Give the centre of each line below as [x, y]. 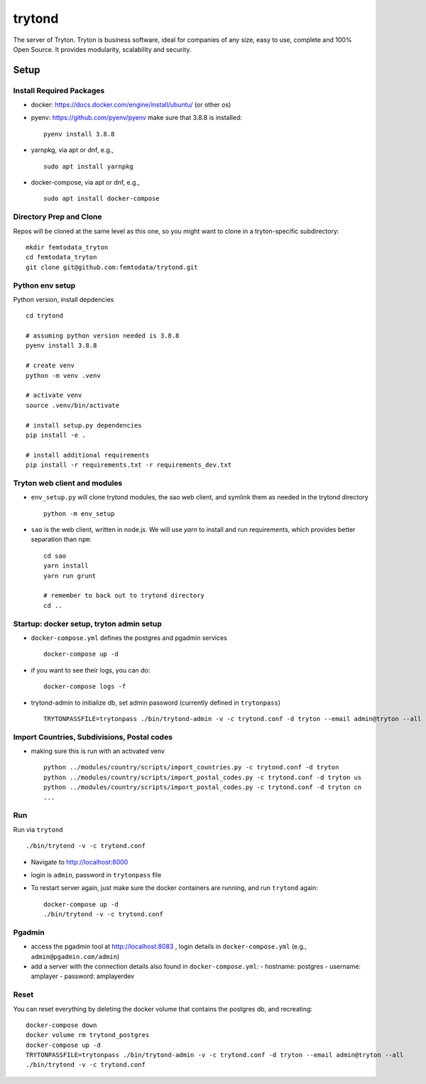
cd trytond [45, 316]
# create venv [50, 365]
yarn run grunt [70, 576]
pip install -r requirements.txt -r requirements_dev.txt [129, 465]
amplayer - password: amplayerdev [83, 976]
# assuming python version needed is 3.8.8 [103, 336]
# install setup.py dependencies [84, 425]
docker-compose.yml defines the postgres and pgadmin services [129, 638]
